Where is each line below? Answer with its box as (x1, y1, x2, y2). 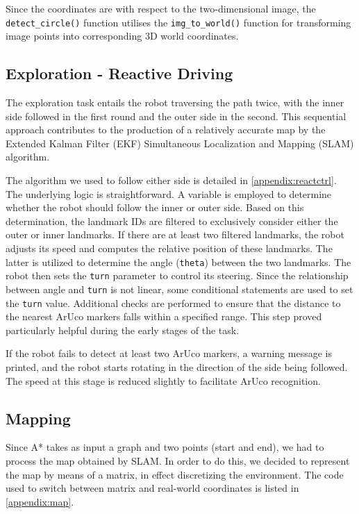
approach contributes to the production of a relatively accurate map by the (6, 122, 326, 137)
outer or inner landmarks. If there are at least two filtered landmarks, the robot (6, 227, 344, 242)
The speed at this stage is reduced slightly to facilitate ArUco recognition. (6, 373, 321, 388)
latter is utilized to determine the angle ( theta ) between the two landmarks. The (6, 254, 351, 269)
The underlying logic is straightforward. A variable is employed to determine (6, 186, 332, 201)
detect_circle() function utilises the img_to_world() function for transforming (6, 15, 351, 29)
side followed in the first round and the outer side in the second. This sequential (6, 108, 347, 123)
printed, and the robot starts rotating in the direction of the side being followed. (6, 359, 348, 374)
